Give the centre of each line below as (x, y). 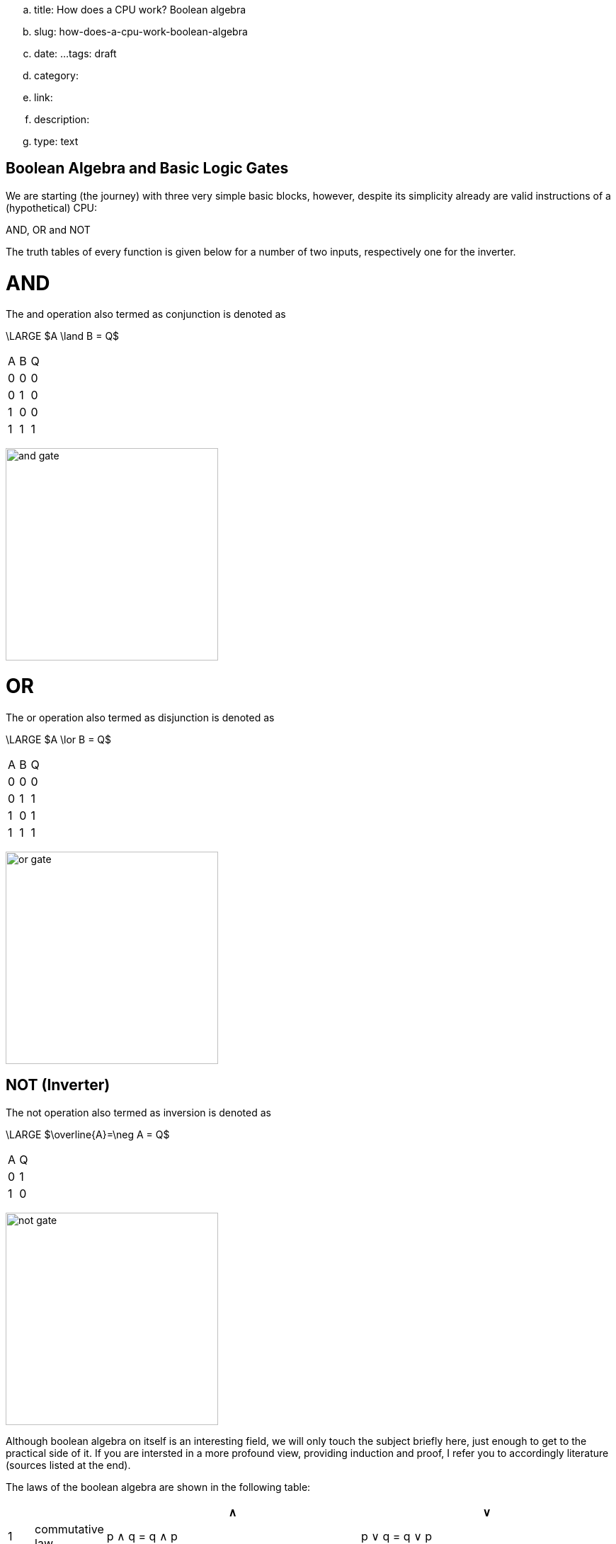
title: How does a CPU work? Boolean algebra (140, 10)
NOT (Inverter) (58, 1085)
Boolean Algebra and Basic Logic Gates (147, 168)
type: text (56, 141)
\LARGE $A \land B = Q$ (63, 336)
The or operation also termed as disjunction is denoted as (140, 717)
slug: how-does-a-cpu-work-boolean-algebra (141, 32)
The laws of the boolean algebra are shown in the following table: (158, 1487)
